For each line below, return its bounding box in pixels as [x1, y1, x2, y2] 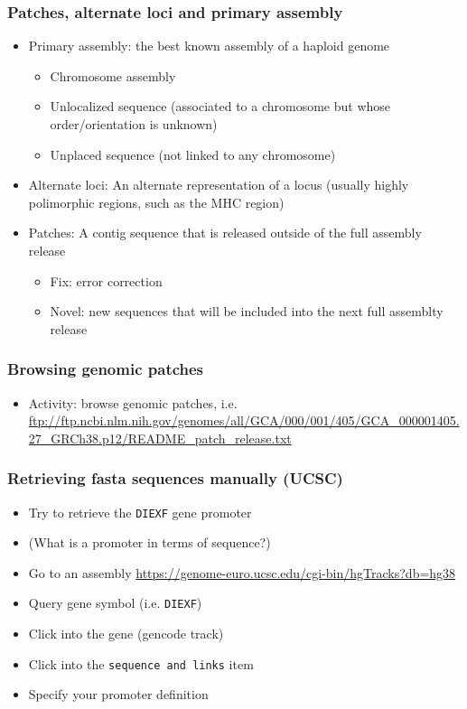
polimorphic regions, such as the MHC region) [28, 192, 285, 211]
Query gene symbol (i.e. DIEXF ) [28, 593, 202, 612]
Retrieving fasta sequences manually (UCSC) [7, 467, 343, 490]
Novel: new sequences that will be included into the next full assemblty [50, 302, 444, 321]
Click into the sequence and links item [28, 654, 254, 673]
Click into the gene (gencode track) [28, 624, 224, 643]
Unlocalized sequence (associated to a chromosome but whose [50, 97, 391, 116]
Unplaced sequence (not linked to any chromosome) [50, 145, 336, 163]
